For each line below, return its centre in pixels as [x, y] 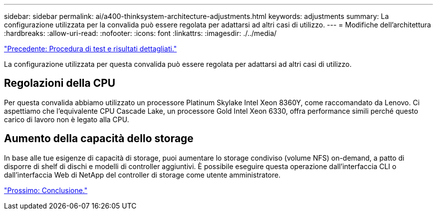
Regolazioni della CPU [60, 83]
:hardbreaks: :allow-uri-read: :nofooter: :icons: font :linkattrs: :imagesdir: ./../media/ [140, 33]
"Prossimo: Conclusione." [46, 190]
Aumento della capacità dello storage [99, 139]
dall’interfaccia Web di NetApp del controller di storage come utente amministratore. [142, 175]
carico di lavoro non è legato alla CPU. [67, 119]
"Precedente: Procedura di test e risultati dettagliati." [91, 49]
